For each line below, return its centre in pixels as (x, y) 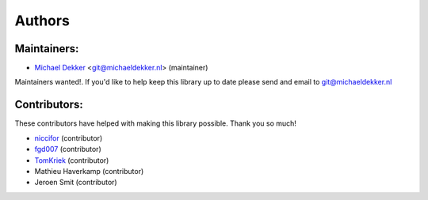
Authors (42, 21)
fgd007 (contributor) (68, 149)
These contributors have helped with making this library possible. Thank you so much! (156, 123)
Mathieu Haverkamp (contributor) (89, 171)
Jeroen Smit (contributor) (76, 183)
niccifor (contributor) (69, 138)
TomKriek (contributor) (72, 160)
